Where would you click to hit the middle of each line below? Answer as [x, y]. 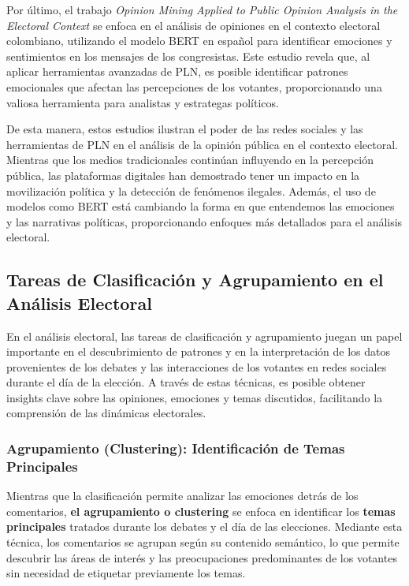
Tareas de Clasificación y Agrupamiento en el [195, 280]
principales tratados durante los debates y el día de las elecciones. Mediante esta [204, 526]
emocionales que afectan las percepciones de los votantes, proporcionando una [194, 86]
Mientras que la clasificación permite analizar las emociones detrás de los [182, 496]
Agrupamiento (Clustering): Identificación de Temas [176, 448]
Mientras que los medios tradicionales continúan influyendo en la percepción [190, 160]
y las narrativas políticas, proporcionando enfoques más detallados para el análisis [204, 221]
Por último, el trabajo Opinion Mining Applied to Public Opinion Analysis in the [202, 9]
